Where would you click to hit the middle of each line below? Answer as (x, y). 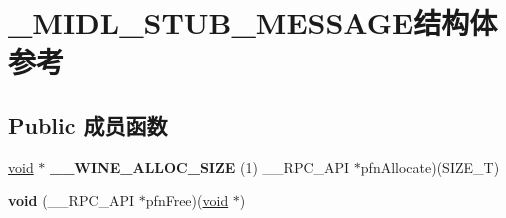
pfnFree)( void (187, 200)
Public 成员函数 (88, 124)
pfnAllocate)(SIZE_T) (430, 166)
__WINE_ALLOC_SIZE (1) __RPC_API (200, 166)
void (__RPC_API (71, 200)
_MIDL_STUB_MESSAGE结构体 (253, 22)
